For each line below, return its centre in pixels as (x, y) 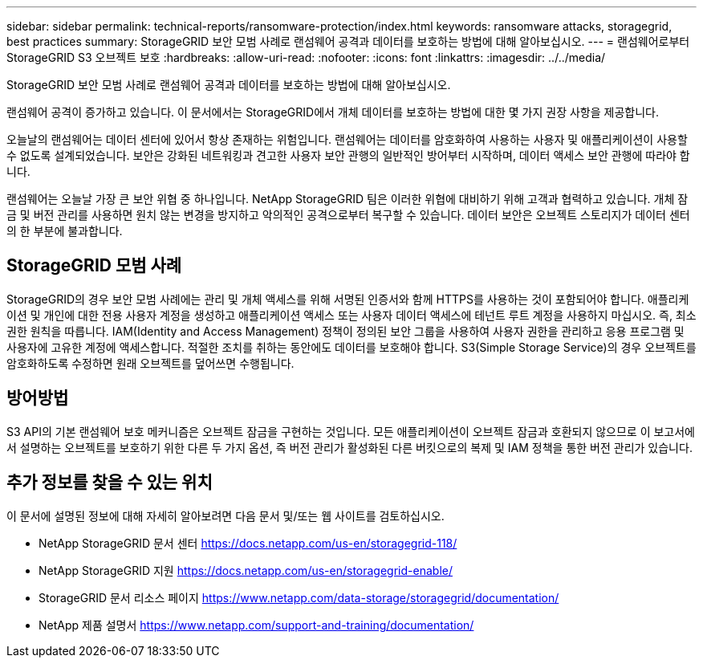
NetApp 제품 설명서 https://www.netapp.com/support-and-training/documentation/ (256, 625)
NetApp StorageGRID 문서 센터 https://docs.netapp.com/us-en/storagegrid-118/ (248, 543)
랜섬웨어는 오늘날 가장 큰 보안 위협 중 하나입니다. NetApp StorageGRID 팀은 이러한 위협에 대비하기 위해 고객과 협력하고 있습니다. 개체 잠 (347, 199)
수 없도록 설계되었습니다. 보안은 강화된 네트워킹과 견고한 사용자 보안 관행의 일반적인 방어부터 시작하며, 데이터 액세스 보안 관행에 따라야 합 (348, 155)
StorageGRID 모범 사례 (94, 266)
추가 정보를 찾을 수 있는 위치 (110, 483)
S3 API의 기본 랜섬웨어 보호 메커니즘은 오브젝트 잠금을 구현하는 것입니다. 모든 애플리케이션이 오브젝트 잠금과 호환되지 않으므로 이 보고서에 (351, 431)
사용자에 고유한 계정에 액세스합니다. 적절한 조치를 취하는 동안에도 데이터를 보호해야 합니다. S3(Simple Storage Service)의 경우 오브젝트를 (351, 347)
